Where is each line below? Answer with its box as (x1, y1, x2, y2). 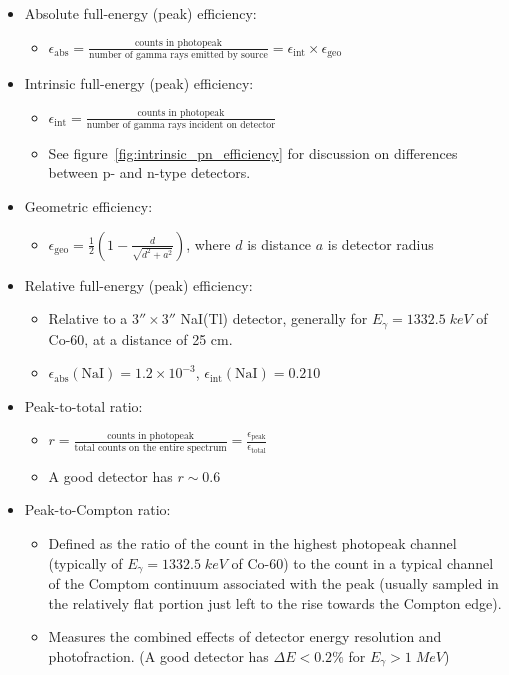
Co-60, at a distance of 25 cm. (48, 328, 233, 349)
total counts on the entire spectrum (74, 442, 227, 453)
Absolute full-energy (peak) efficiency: (24, 3, 257, 23)
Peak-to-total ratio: (24, 395, 143, 416)
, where (186, 233, 231, 254)
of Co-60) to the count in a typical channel (231, 552, 494, 573)
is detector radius (327, 233, 434, 254)
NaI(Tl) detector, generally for (180, 308, 368, 329)
